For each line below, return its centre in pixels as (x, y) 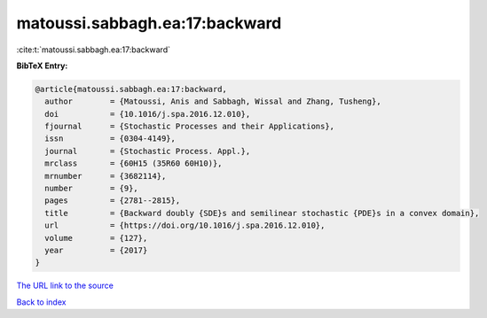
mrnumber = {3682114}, (106, 176)
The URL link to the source (65, 286)
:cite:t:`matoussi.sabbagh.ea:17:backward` (93, 50)
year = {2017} (96, 250)
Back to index (41, 302)
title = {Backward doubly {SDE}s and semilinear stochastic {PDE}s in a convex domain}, (262, 213)
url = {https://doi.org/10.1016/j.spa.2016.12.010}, (185, 225)
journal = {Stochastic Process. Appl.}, (148, 151)
